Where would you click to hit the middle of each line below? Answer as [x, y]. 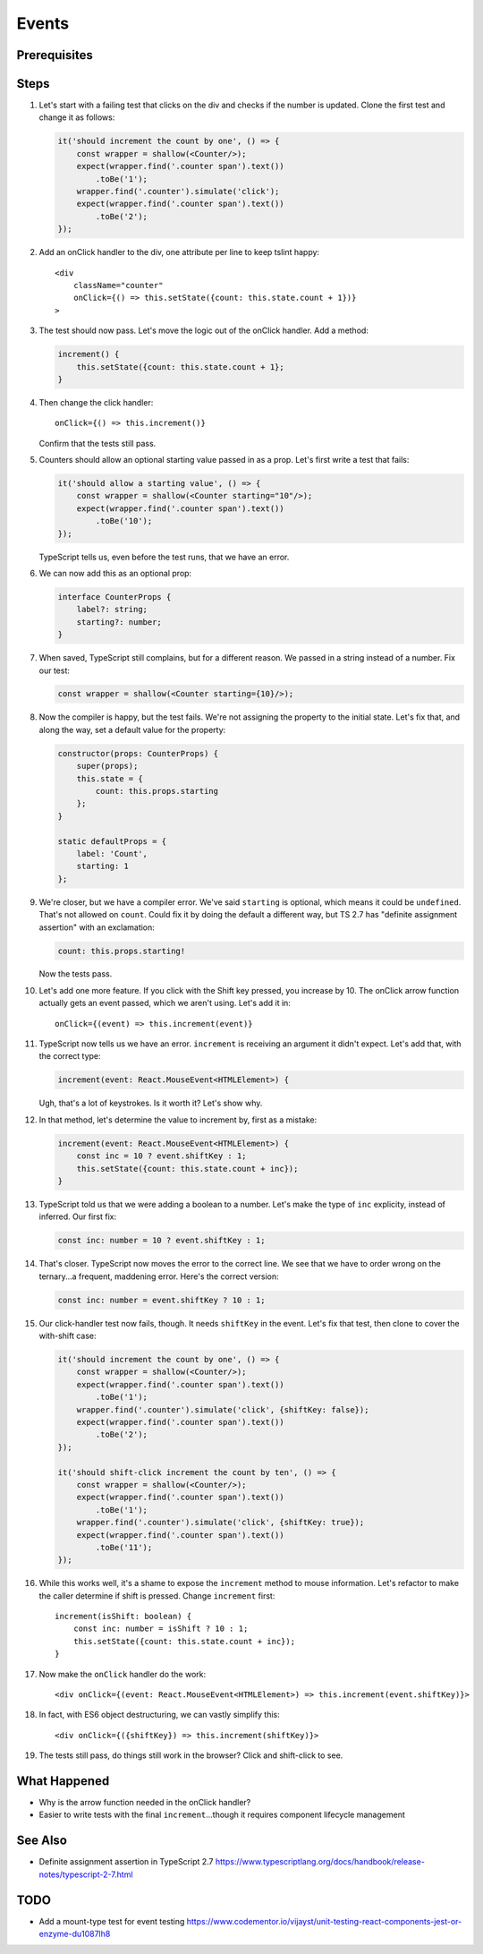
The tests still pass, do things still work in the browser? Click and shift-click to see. [191, 1755]
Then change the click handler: [96, 402]
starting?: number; [119, 622]
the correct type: [70, 1056]
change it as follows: [77, 117]
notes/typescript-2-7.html [86, 1874]
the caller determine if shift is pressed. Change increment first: [157, 1596]
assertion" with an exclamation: [97, 927]
